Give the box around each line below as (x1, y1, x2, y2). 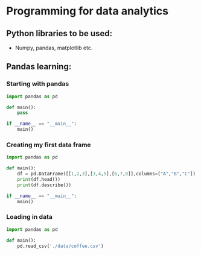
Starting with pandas (6, 80, 69, 88)
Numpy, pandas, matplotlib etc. (14, 44, 93, 51)
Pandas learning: (6, 61, 72, 72)
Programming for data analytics (6, 4, 169, 18)
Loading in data (6, 213, 53, 221)
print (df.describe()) (17, 182, 71, 188)
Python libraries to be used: (6, 28, 113, 39)
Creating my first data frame (6, 140, 92, 149)
